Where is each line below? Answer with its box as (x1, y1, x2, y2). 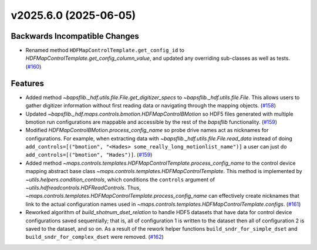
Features (11, 78, 44, 88)
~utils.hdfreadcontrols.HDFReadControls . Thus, (25, 184, 141, 191)
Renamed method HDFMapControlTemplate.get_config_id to (25, 47, 185, 54)
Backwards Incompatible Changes (11, 31, 139, 41)
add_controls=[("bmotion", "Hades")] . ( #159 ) (25, 151, 153, 158)
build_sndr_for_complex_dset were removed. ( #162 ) (25, 234, 164, 241)
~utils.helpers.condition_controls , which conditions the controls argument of (25, 176, 215, 183)
